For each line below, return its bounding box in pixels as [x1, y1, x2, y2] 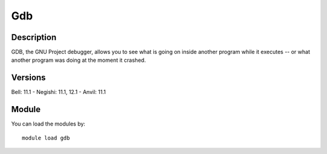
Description [11, 32, 57, 42]
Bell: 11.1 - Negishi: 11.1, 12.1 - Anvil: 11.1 [11, 89, 106, 96]
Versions [11, 73, 46, 83]
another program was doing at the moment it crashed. [11, 56, 147, 64]
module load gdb [22, 134, 70, 141]
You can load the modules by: [11, 120, 86, 127]
